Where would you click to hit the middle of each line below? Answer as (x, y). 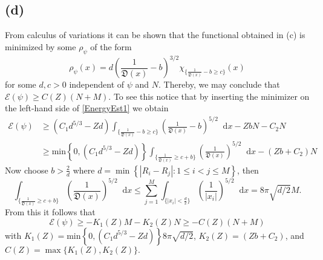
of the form (111, 46)
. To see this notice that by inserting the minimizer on (209, 96)
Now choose (27, 170)
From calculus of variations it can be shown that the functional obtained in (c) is (155, 35)
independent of (97, 84)
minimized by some (41, 46)
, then (248, 170)
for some (21, 84)
